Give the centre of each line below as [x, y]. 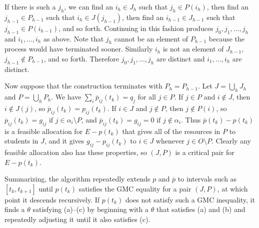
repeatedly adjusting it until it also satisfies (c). [77, 219]
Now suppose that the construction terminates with [83, 86]
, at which [232, 188]
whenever [170, 141]
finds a [15, 209]
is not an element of [193, 49]
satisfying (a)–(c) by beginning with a [91, 209]
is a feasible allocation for [44, 131]
